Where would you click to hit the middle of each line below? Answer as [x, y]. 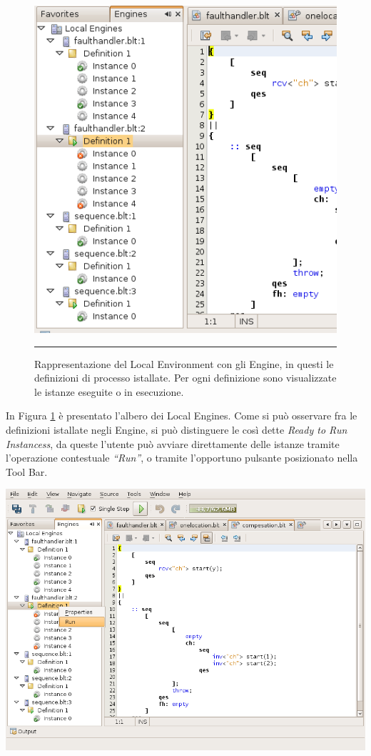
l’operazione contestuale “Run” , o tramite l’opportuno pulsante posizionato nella [182, 458]
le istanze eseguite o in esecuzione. [109, 391]
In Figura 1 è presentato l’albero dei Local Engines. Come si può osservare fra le [182, 416]
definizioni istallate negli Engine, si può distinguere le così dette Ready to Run [177, 430]
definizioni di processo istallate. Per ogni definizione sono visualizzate [185, 378]
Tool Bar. [27, 471]
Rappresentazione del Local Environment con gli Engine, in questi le [184, 363]
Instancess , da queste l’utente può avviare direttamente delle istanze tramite [173, 443]
